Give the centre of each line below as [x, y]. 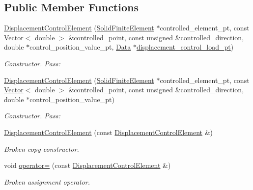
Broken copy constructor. [42, 149]
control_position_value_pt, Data [80, 47]
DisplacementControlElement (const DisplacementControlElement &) [108, 132]
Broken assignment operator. [47, 181]
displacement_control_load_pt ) [185, 47]
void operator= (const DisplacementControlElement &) [87, 165]
